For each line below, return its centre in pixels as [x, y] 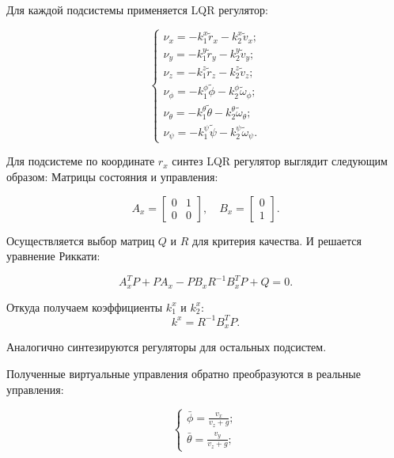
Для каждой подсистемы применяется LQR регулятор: [137, 9]
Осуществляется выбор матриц [81, 240]
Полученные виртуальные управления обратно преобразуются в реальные [184, 373]
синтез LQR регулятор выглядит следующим [280, 161]
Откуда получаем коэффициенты [85, 307]
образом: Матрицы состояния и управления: [112, 177]
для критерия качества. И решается [277, 240]
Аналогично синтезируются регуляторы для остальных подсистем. [167, 347]
